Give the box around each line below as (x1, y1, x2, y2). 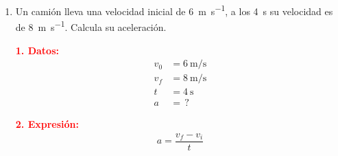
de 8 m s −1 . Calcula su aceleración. (15, 18, 167, 34)
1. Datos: (15, 43, 59, 57)
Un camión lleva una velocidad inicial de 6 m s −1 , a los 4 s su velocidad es (15, 2, 333, 18)
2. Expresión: (15, 117, 80, 131)
